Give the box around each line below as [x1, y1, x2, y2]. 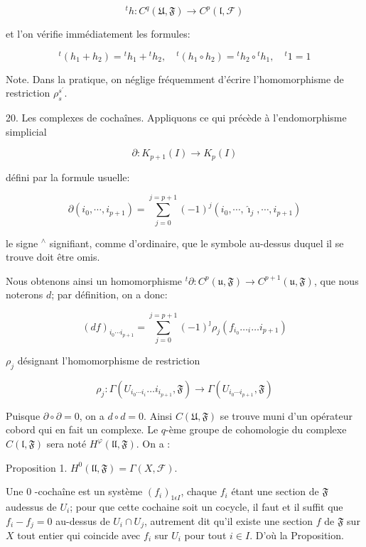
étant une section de [231, 484, 319, 499]
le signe [6, 235, 38, 250]
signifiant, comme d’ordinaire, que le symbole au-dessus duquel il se [49, 235, 344, 250]
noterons [6, 287, 43, 302]
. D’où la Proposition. [249, 528, 344, 543]
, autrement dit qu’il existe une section [144, 513, 313, 528]
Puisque [6, 408, 41, 423]
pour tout [184, 528, 227, 543]
